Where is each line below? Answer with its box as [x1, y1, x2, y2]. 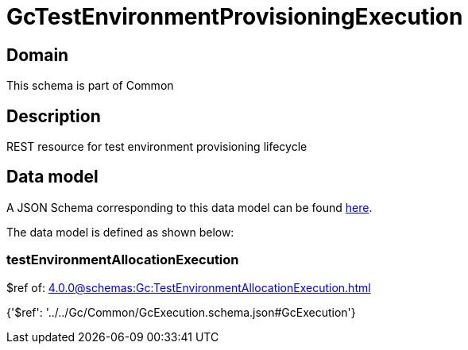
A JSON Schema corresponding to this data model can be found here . [6, 200, 373, 214]
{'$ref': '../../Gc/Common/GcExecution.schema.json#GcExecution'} [6, 305, 356, 319]
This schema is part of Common [6, 79, 174, 93]
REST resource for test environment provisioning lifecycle [6, 140, 307, 154]
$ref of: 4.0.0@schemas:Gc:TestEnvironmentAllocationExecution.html [6, 280, 371, 294]
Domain [6, 44, 69, 65]
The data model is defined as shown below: [6, 225, 234, 239]
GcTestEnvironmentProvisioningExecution [6, 3, 463, 30]
